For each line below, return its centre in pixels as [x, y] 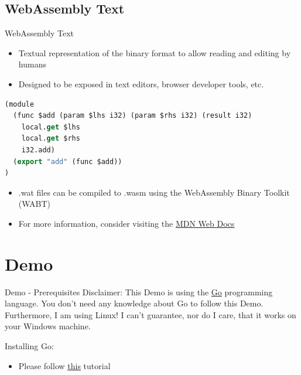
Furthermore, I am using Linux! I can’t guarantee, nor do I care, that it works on [150, 314]
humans [32, 64]
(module [20, 104]
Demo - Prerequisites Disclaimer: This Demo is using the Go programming [139, 292]
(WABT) [35, 204]
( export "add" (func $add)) [68, 161]
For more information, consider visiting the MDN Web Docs [126, 223]
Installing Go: [29, 346]
